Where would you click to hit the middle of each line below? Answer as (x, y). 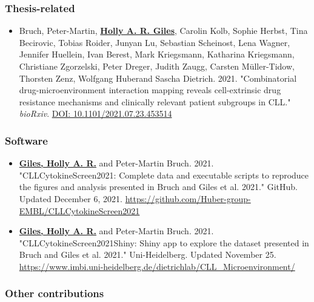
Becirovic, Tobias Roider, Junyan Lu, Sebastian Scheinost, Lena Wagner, (155, 42)
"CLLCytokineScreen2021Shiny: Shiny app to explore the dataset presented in (164, 242)
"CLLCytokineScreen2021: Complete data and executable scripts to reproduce (164, 175)
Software (26, 140)
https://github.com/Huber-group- (188, 198)
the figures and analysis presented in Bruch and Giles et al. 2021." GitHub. (158, 187)
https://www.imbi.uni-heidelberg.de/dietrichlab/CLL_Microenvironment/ (157, 266)
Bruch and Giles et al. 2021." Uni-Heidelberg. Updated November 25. (148, 254)
